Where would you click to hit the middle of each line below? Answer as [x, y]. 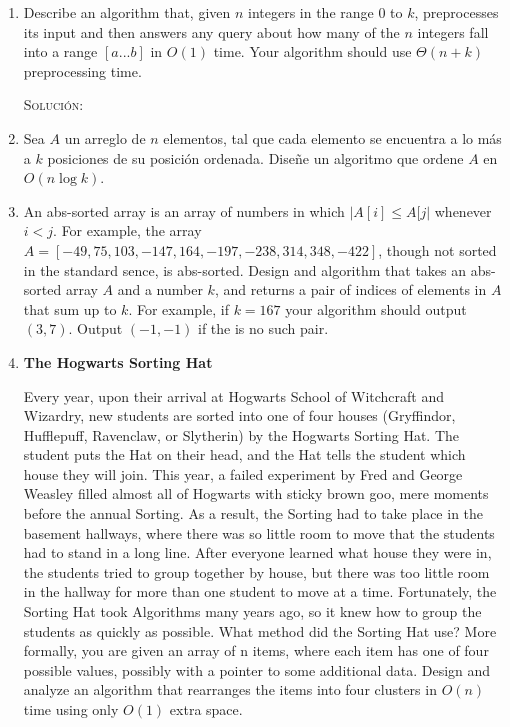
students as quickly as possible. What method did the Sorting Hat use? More [260, 630]
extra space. [206, 709]
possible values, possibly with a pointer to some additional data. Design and [257, 669]
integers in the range [311, 12]
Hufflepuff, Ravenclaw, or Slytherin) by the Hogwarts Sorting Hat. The [241, 434]
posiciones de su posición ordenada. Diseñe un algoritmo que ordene [255, 157]
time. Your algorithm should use [312, 51]
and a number [160, 289]
